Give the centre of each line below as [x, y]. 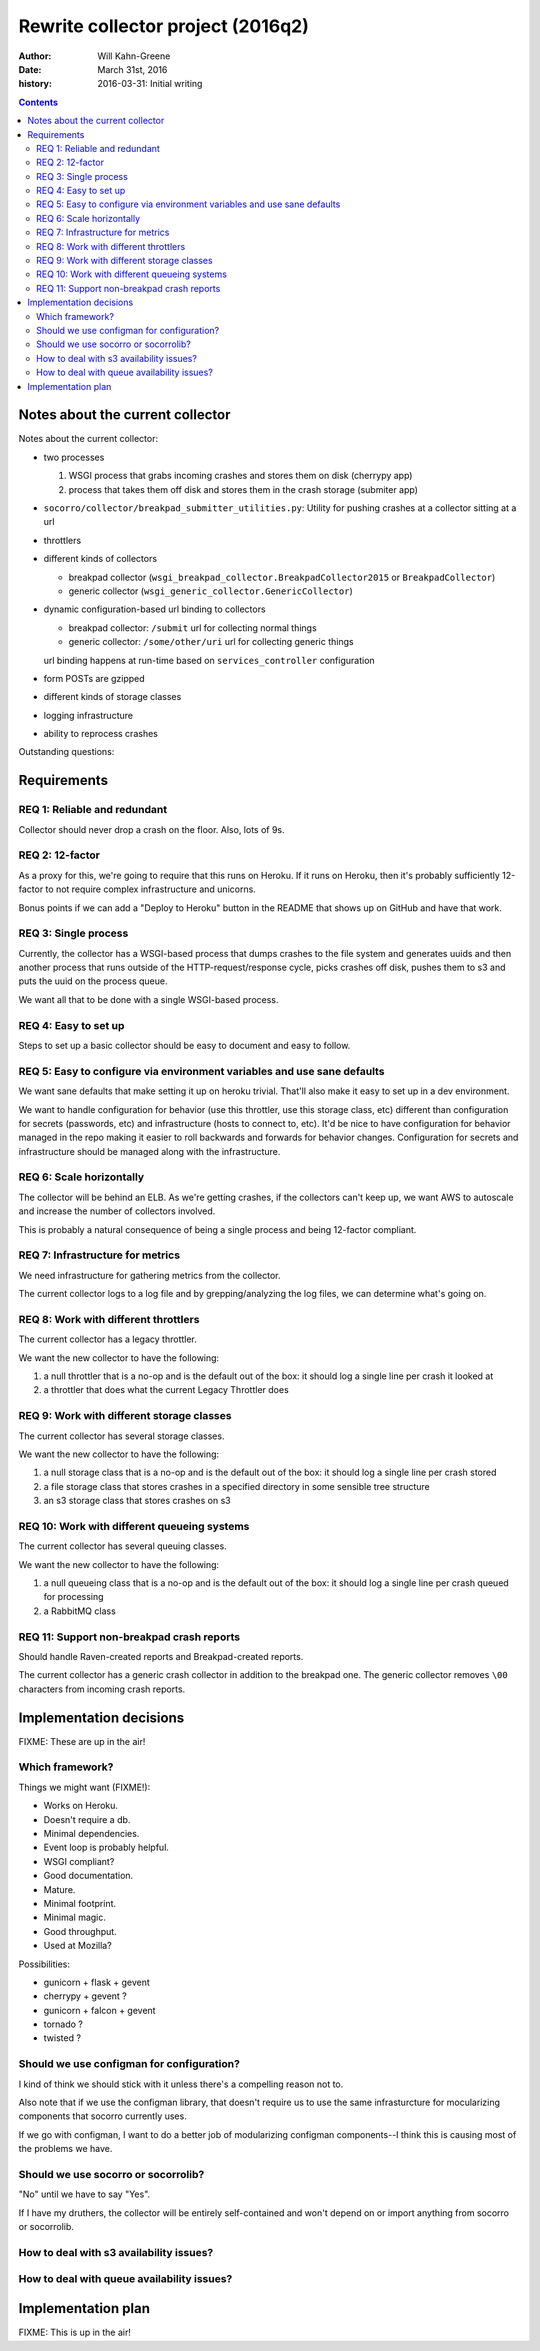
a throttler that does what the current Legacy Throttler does [166, 1390]
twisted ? [62, 2038]
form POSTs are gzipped [94, 678]
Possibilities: [44, 1964]
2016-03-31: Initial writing [150, 84]
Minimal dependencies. [91, 1834]
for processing [73, 1597]
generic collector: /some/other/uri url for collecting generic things [211, 642]
